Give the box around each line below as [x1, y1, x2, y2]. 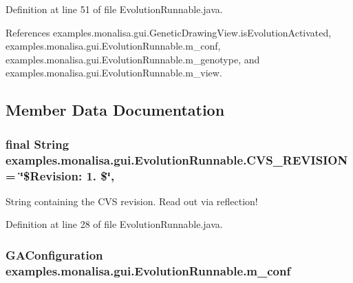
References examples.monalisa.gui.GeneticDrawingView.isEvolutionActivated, [6, 25, 332, 39]
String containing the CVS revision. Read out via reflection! [6, 193, 258, 208]
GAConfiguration [6, 246, 103, 263]
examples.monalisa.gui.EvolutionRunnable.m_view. [6, 65, 222, 80]
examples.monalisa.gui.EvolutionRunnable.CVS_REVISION [6, 151, 348, 168]
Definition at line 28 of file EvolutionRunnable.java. [6, 217, 223, 231]
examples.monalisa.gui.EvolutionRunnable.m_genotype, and [6, 52, 260, 66]
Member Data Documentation [6, 99, 225, 120]
